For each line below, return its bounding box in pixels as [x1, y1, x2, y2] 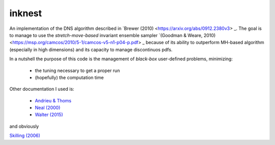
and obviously [9, 123, 39, 129]
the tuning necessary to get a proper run [35, 67, 120, 74]
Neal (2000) [35, 104, 61, 111]
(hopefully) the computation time [35, 74, 104, 81]
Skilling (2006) [9, 132, 41, 139]
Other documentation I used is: [9, 86, 74, 92]
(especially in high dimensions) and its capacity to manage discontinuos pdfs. [9, 46, 173, 53]
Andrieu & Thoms [35, 97, 71, 103]
